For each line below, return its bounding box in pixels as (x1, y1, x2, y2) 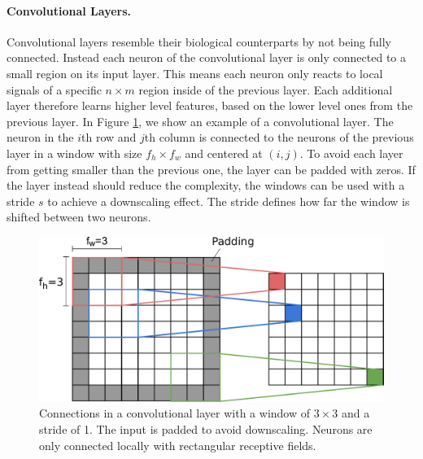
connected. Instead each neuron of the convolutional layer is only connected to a (7, 49, 406, 66)
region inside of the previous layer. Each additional (138, 81, 393, 98)
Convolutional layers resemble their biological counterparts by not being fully (7, 33, 391, 50)
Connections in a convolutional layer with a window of (39, 404, 311, 422)
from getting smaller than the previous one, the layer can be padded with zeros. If (7, 160, 416, 177)
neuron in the (7, 129, 74, 146)
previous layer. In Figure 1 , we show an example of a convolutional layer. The (7, 112, 394, 129)
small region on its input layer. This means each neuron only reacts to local (7, 64, 383, 81)
